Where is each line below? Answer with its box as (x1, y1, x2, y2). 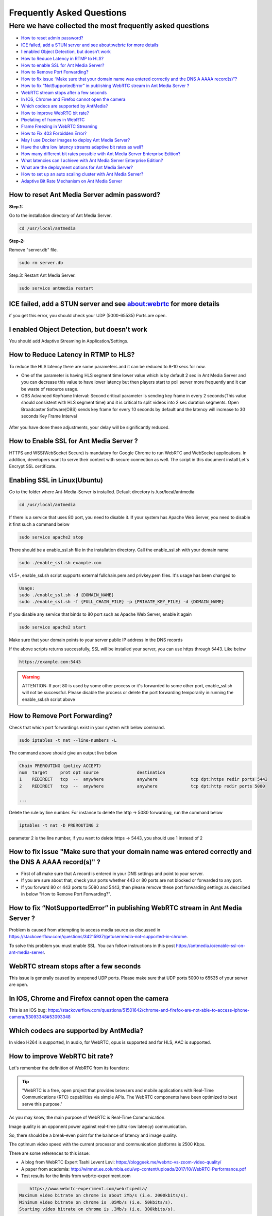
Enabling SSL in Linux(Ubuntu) (9, 476, 103, 484)
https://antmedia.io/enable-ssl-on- (175, 943, 245, 948)
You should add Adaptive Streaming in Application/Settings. (9, 338, 129, 344)
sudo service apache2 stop (19, 534, 84, 540)
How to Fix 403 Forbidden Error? (21, 130, 87, 136)
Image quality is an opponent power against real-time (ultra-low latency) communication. (9, 1124, 187, 1129)
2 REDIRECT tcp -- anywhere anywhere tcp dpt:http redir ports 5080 (19, 783, 265, 789)
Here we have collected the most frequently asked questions (9, 21, 209, 30)
